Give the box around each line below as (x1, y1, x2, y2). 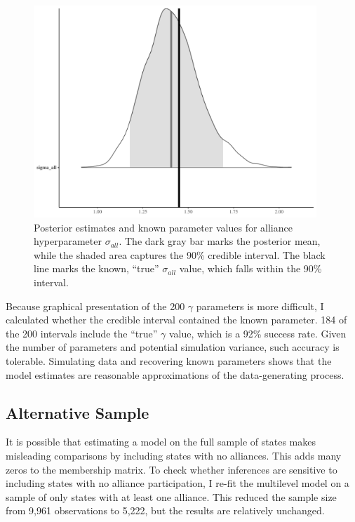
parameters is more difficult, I (196, 298, 324, 313)
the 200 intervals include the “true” (6, 326, 158, 340)
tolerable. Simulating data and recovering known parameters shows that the (6, 354, 332, 368)
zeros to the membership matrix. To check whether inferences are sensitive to (6, 462, 337, 476)
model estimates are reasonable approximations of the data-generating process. (6, 367, 344, 382)
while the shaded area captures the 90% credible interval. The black (34, 247, 326, 262)
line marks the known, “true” (34, 261, 159, 276)
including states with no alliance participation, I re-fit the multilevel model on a (6, 476, 349, 490)
